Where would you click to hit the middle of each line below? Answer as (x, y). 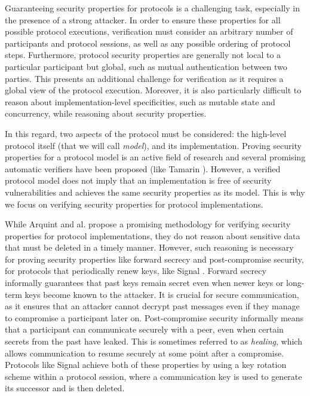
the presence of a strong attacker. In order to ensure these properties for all (143, 19)
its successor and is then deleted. (65, 388)
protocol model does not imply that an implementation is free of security (138, 180)
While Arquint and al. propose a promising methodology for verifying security (148, 224)
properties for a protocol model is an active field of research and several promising (155, 157)
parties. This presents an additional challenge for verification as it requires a (144, 78)
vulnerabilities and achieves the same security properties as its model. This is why (155, 192)
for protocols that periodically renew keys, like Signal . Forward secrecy (136, 271)
